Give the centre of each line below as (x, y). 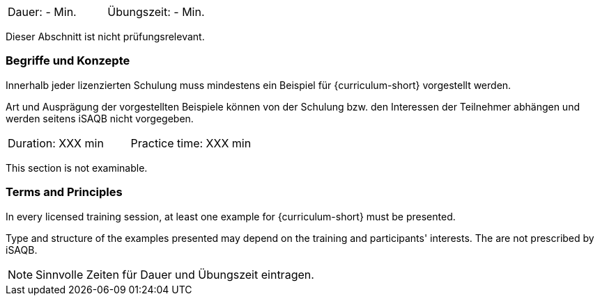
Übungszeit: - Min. (156, 12)
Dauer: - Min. (42, 12)
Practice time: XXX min (191, 143)
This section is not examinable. (77, 168)
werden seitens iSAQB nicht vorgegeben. (100, 118)
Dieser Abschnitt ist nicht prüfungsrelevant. (105, 36)
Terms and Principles (64, 192)
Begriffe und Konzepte (68, 61)
